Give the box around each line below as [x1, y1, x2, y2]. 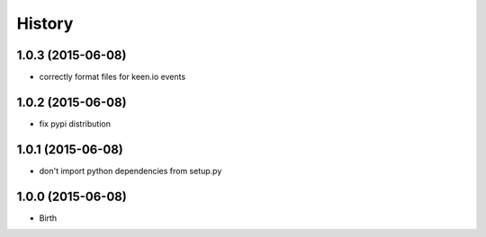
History [16, 13, 74, 33]
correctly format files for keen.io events [39, 72, 186, 83]
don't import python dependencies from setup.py [39, 165, 222, 176]
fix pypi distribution [39, 118, 112, 129]
